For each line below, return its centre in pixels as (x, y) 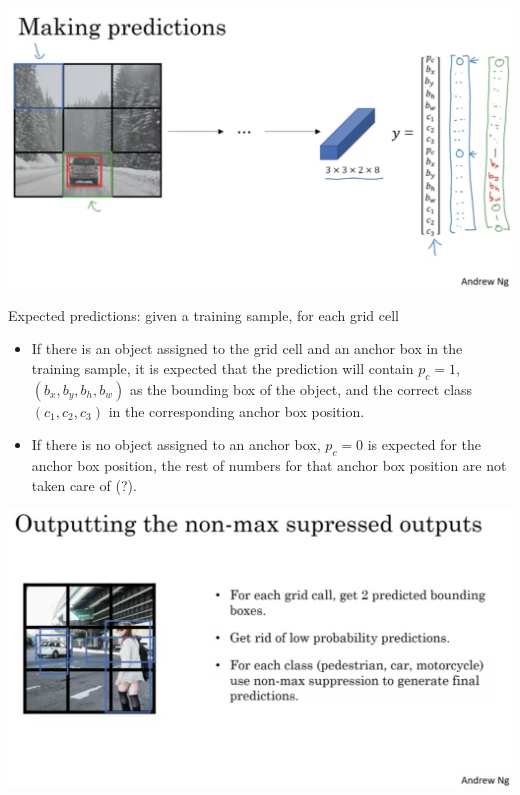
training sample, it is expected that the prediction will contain (222, 367)
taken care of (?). (84, 484)
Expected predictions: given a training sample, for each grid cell (203, 314)
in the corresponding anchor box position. (236, 410)
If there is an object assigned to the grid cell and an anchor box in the (247, 348)
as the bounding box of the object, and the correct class (301, 388)
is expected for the (424, 444)
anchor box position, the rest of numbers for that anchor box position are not (269, 465)
